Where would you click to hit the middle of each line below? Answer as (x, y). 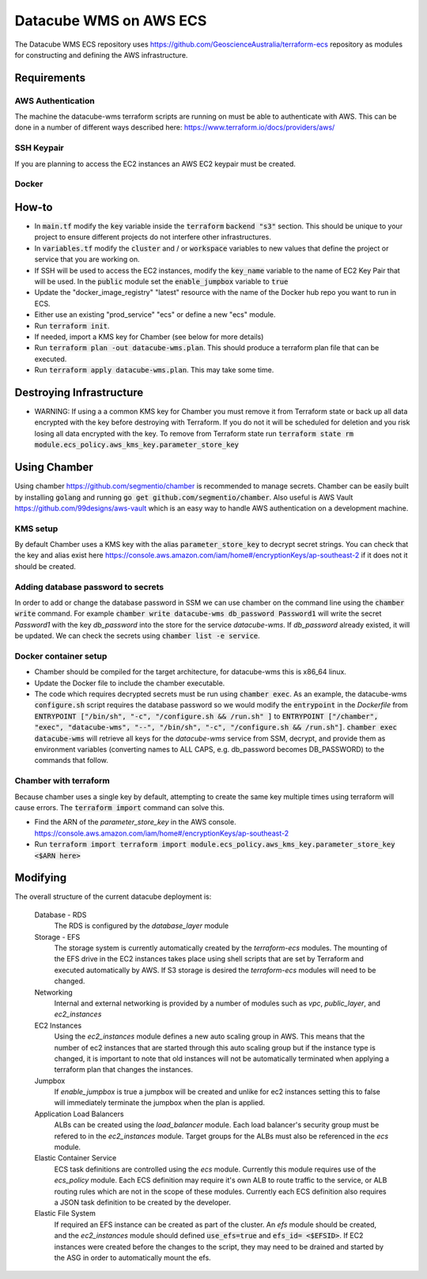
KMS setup (36, 528)
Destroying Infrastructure (79, 392)
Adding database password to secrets (89, 587)
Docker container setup (61, 656)
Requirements (50, 78)
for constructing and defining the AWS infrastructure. (101, 55)
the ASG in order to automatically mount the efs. (132, 1258)
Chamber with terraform (62, 781)
